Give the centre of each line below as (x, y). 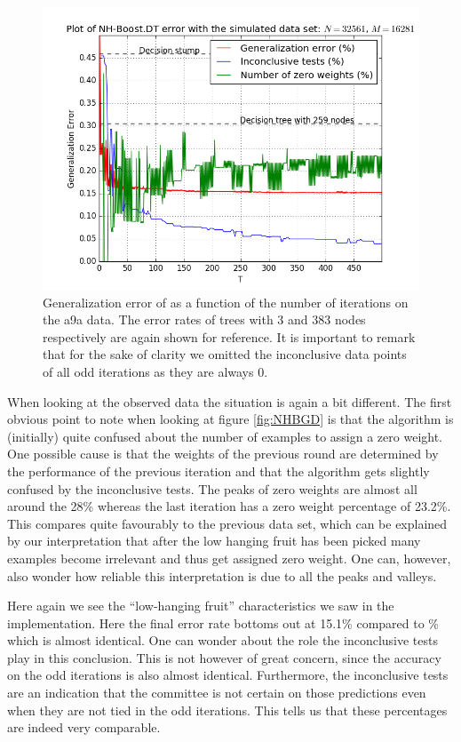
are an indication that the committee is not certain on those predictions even (217, 693)
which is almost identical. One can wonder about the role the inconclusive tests (223, 640)
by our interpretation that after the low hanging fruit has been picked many (214, 541)
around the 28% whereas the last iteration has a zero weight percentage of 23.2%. (229, 506)
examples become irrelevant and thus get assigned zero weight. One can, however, (229, 558)
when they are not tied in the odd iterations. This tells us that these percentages (227, 710)
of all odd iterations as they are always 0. (155, 371)
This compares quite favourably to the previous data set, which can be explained (227, 523)
